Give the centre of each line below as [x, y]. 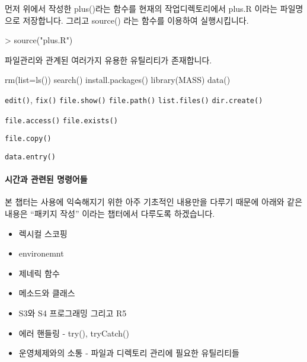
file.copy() [28, 139]
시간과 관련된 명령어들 [46, 179]
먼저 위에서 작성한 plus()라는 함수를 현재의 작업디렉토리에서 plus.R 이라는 [141, 8]
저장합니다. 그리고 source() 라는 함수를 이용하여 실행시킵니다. [136, 20]
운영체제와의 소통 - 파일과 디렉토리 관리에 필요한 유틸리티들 [129, 353]
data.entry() [30, 157]
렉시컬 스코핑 [43, 233]
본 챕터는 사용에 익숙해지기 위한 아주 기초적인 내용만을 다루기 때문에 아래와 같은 [154, 202]
